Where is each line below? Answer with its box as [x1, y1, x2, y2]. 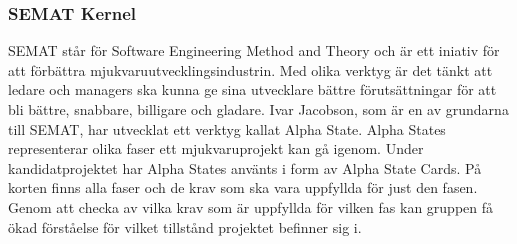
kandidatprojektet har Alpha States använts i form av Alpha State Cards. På [8, 157, 482, 178]
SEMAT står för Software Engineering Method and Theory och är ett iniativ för [8, 40, 500, 61]
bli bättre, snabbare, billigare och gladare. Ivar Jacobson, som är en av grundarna [8, 99, 509, 119]
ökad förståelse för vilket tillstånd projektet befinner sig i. [8, 216, 362, 237]
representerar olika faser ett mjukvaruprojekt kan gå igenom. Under [8, 138, 424, 159]
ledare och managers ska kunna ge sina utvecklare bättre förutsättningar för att [8, 79, 497, 100]
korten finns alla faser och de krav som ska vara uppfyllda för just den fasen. [8, 177, 478, 198]
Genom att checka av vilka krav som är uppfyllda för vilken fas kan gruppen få [8, 196, 494, 217]
